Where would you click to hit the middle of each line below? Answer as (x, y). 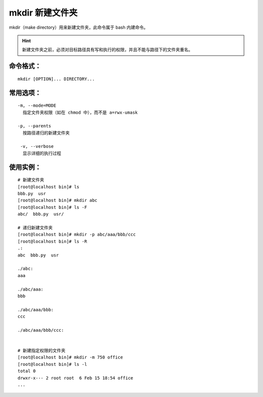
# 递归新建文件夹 (35, 228)
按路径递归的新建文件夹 (46, 133)
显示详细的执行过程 (42, 153)
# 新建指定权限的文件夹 (42, 351)
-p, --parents (34, 126)
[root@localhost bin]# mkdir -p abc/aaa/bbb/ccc (77, 235)
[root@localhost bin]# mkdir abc (57, 200)
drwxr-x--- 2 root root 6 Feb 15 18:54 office (75, 378)
